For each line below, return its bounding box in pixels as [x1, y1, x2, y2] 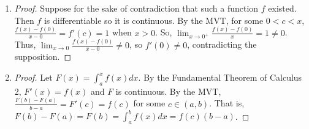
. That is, [209, 97, 245, 109]
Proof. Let [14, 71, 53, 84]
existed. [268, 2, 297, 14]
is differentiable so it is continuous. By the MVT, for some [44, 13, 264, 26]
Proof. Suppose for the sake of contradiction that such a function [14, 2, 259, 14]
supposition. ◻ [14, 50, 72, 63]
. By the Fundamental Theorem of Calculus [138, 71, 302, 84]
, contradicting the [187, 38, 257, 51]
